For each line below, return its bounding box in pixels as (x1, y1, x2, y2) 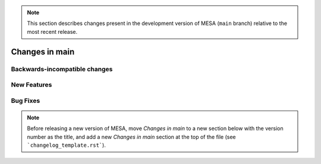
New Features (11, 81, 52, 89)
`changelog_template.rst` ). (27, 141, 106, 149)
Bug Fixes (11, 96, 40, 105)
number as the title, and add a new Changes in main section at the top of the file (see (27, 133, 236, 140)
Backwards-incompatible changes (11, 65, 113, 73)
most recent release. (27, 28, 78, 35)
